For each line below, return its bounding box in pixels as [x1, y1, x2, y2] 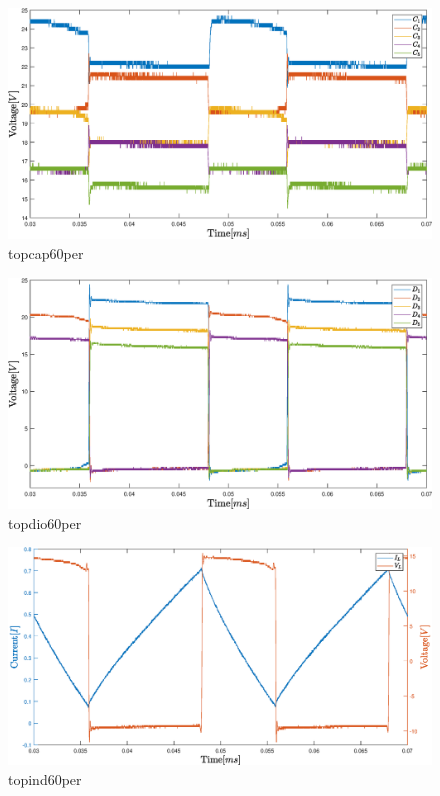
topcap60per [8, 243, 84, 264]
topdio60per [8, 512, 82, 533]
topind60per [8, 769, 82, 790]
